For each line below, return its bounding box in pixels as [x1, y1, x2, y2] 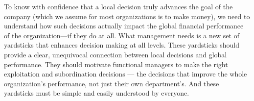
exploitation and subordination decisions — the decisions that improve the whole [4, 69, 247, 79]
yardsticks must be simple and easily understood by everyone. [4, 88, 189, 98]
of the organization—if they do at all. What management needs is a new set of [4, 30, 239, 40]
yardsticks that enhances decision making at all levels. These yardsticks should [4, 40, 240, 50]
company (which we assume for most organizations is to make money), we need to [4, 11, 250, 21]
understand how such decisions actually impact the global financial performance [4, 21, 244, 31]
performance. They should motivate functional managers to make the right [4, 59, 228, 69]
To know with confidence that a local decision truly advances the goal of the [4, 1, 233, 11]
